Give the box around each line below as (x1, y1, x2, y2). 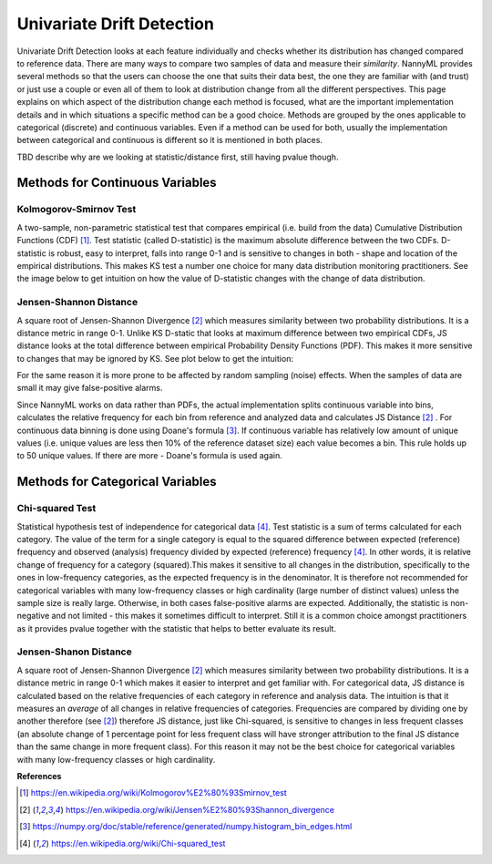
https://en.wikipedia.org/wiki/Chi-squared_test (51, 838, 226, 849)
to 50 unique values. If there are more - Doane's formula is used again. (16, 450, 282, 461)
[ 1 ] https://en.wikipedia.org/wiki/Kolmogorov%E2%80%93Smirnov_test (19, 787, 287, 798)
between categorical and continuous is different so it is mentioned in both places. (16, 135, 323, 146)
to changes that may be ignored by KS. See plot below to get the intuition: (16, 353, 293, 364)
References (16, 770, 62, 781)
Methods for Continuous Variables (16, 175, 218, 190)
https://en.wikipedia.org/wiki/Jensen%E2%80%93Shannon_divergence (65, 804, 335, 815)
